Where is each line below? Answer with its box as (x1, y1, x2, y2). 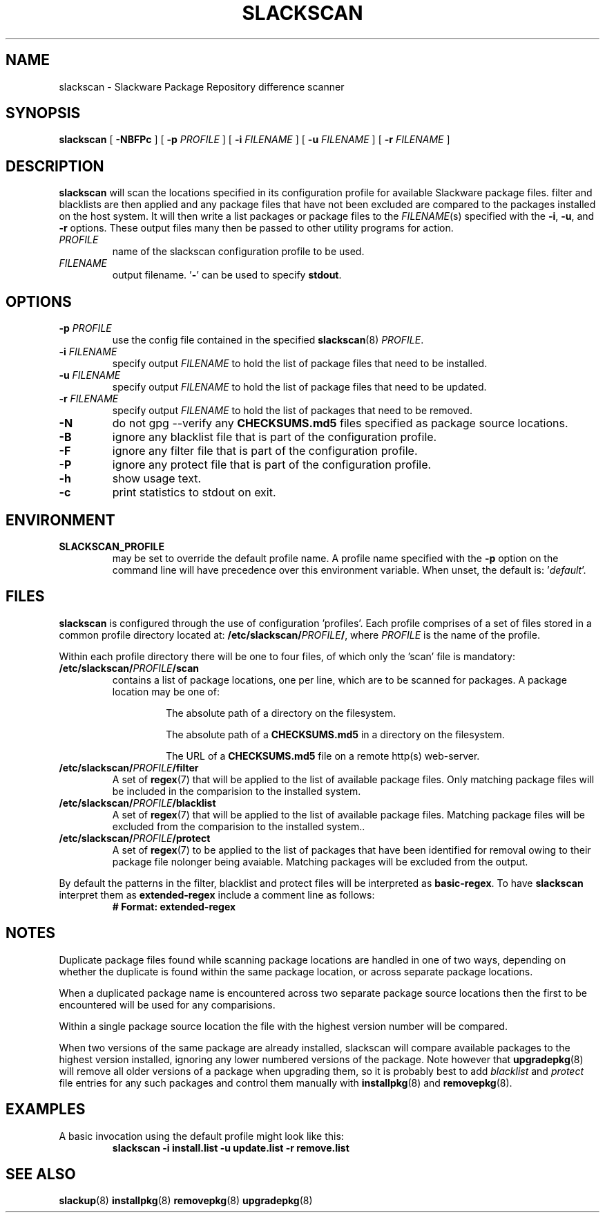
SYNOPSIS (6, 104, 81, 122)
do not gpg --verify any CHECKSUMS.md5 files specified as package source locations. (112, 416, 568, 431)
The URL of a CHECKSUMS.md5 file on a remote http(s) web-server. (166, 749, 480, 762)
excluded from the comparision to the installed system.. (112, 820, 365, 832)
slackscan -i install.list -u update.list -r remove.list (112, 1141, 349, 1154)
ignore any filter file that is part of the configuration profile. (112, 444, 418, 458)
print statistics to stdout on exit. (112, 485, 276, 500)
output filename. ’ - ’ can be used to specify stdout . (112, 269, 342, 281)
